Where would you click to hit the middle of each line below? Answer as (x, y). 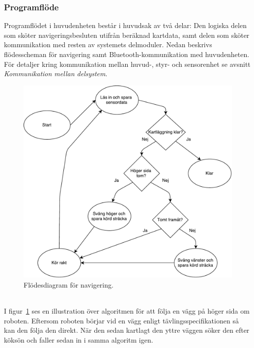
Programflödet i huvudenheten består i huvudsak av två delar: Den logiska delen (125, 25)
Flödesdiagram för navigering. (69, 285)
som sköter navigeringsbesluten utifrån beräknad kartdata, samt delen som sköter (127, 35)
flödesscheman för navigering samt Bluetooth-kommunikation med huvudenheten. (127, 54)
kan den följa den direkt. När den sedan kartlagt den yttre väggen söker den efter (127, 330)
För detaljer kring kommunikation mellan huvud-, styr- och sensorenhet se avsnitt (127, 64)
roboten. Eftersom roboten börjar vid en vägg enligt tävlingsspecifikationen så (121, 320)
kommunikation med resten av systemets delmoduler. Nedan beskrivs (108, 44)
